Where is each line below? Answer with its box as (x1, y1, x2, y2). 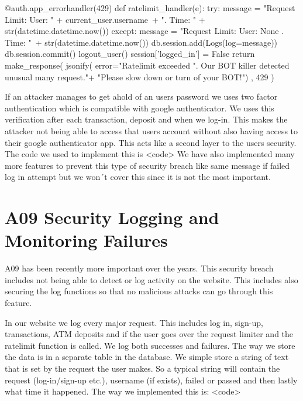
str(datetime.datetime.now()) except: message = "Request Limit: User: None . (5, 25, 284, 37)
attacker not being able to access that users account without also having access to (5, 124, 298, 137)
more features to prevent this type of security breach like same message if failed (5, 159, 290, 171)
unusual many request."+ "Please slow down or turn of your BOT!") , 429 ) (5, 70, 274, 83)
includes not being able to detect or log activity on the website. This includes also (5, 273, 298, 286)
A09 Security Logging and (5, 205, 219, 229)
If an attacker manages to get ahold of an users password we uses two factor (5, 90, 278, 103)
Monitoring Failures (5, 228, 168, 252)
